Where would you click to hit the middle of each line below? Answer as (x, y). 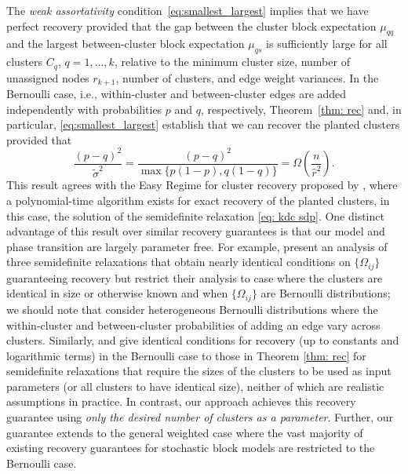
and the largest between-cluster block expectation (126, 44)
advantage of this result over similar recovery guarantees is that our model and (196, 231)
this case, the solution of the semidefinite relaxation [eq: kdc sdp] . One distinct (195, 215)
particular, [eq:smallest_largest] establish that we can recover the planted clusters (203, 124)
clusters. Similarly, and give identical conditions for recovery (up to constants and (203, 340)
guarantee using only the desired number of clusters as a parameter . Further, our (200, 417)
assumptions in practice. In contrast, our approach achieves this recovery (181, 401)
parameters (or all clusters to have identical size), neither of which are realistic (195, 386)
